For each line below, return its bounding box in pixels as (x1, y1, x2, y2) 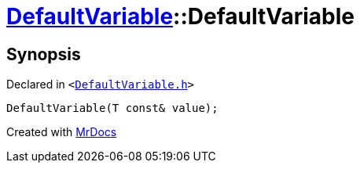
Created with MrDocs (6, 125, 117, 139)
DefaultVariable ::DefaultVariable (6, 3, 354, 30)
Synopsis (6, 44, 81, 64)
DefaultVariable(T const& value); (6, 102, 219, 115)
